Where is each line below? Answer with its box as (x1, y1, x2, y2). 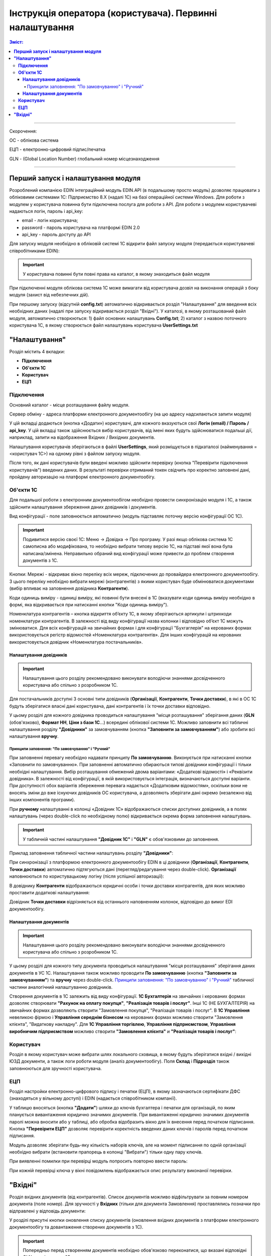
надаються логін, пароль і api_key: (9, 208, 83, 214)
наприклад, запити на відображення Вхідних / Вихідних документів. (9, 435, 156, 441)
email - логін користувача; (22, 218, 78, 224)
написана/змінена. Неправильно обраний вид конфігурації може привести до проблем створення (23, 550, 234, 556)
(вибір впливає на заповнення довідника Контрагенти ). (9, 585, 129, 591)
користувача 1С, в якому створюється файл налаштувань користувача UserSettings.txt (9, 322, 198, 328)
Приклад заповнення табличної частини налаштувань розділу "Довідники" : (9, 850, 173, 856)
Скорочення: (9, 128, 37, 134)
